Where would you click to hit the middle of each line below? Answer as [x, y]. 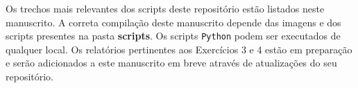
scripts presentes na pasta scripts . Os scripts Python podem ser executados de [173, 36]
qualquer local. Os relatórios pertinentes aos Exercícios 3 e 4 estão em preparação [179, 49]
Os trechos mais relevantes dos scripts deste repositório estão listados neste [165, 8]
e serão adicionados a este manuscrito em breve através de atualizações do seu [171, 63]
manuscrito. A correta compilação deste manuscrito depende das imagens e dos [173, 22]
